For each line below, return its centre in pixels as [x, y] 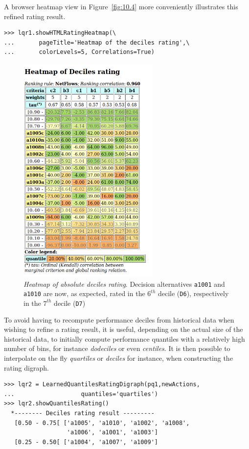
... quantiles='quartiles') [81, 394]
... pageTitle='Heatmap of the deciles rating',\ [97, 42]
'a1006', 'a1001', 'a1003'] [112, 433]
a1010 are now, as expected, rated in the [84, 293]
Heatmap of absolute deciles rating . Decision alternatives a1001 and [124, 284]
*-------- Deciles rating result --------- [83, 413]
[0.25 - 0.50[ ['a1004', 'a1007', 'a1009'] [86, 442]
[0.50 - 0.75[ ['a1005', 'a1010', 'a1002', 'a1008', [102, 423]
